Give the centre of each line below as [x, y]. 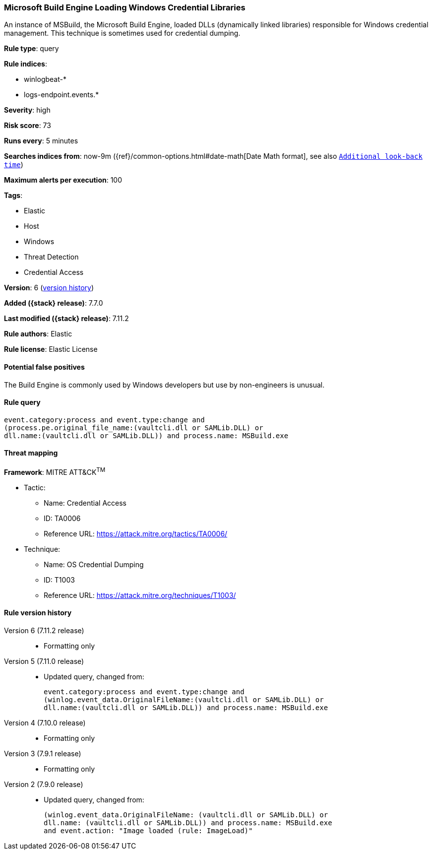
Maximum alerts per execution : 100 [63, 180]
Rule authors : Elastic [38, 334]
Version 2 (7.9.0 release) [44, 784]
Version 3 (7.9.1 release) [43, 753]
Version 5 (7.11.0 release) [44, 661]
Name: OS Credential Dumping [94, 564]
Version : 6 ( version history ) [49, 288]
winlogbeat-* [45, 79]
